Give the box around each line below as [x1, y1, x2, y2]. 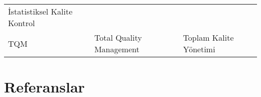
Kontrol [8, 17, 35, 29]
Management [94, 43, 140, 55]
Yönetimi [183, 43, 215, 55]
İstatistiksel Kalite [8, 6, 73, 17]
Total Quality [94, 32, 142, 43]
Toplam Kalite [183, 32, 234, 43]
